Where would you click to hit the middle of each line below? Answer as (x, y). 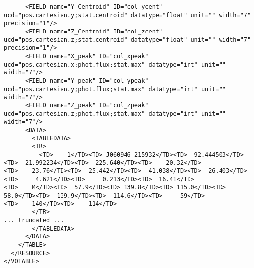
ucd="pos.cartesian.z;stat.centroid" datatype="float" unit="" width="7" (127, 40)
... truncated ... (34, 220)
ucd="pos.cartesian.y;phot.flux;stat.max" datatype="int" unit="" (115, 89)
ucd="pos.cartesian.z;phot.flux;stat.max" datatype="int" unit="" (115, 114)
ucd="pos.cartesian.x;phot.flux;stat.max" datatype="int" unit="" (115, 64)
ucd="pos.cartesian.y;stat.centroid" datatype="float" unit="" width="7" (127, 15)
